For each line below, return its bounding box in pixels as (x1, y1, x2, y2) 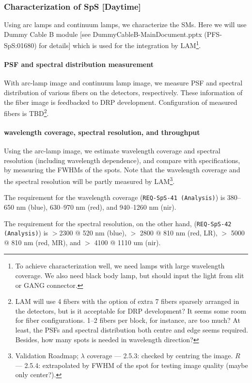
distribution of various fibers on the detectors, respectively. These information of (4, 87, 243, 98)
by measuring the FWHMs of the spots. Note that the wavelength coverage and (4, 165, 240, 175)
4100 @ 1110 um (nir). (94, 237, 161, 247)
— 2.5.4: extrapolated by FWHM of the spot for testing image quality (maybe (15, 360, 248, 370)
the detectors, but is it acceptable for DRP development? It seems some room (15, 305, 247, 316)
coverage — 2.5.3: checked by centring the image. (87, 350, 233, 361)
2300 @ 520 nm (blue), (59, 228, 126, 238)
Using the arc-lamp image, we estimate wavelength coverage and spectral (4, 146, 220, 156)
